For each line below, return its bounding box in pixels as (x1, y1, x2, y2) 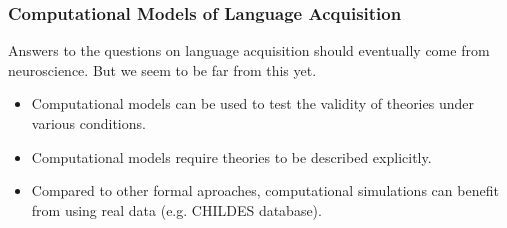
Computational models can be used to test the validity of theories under (31, 93, 474, 114)
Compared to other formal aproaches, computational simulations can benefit (31, 180, 499, 201)
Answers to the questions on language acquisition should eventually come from (8, 40, 490, 61)
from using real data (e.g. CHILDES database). (31, 199, 322, 220)
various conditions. (31, 113, 146, 133)
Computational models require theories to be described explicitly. (31, 146, 432, 167)
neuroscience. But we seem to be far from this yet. (8, 59, 317, 80)
